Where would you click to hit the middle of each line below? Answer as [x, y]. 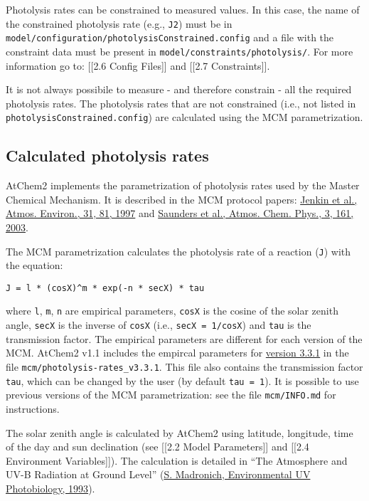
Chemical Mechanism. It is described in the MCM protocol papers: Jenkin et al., [182, 199]
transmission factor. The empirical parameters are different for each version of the [184, 338]
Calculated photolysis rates [107, 155]
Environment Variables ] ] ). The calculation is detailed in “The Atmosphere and [177, 460]
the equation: [34, 265]
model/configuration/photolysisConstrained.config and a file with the [170, 37]
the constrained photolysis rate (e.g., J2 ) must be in [119, 23]
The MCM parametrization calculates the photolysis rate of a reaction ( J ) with [178, 251]
